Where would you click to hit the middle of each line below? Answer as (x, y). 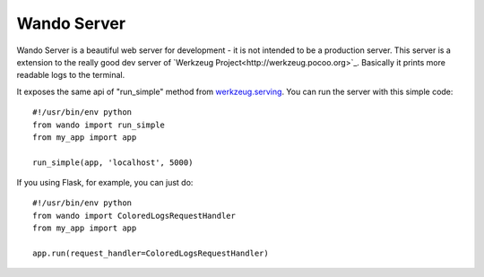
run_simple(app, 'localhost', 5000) (113, 162)
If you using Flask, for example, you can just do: (105, 183)
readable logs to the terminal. (71, 75)
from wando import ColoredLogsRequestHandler (134, 216)
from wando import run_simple (99, 125)
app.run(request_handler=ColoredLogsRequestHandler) (151, 254)
